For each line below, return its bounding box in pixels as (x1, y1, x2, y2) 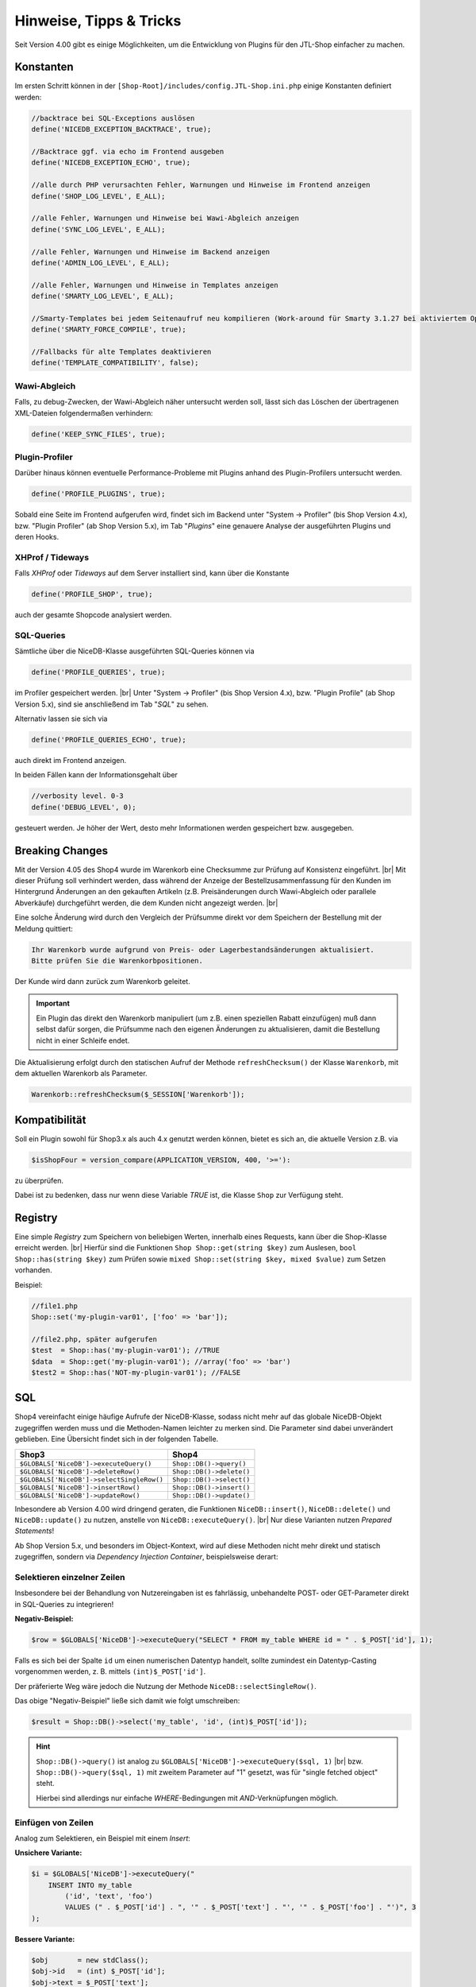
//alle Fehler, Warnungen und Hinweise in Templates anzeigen (31, 281, 278, 289)
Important (36, 998, 71, 1009)
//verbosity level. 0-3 (31, 792, 125, 800)
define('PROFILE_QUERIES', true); (31, 668, 166, 677)
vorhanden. (14, 1265, 52, 1275)
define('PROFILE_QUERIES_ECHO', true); (31, 735, 186, 744)
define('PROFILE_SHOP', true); (31, 590, 154, 599)
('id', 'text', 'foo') (64, 1892, 154, 1901)
